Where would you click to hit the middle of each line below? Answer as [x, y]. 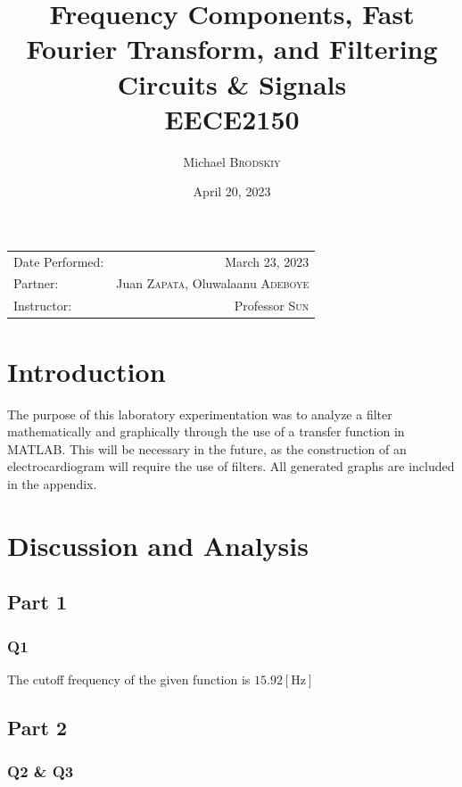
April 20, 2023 [232, 191]
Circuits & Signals [232, 83]
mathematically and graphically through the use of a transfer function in [206, 431]
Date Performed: [59, 261]
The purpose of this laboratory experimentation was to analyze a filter [200, 414]
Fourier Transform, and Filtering [232, 49]
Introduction [87, 371]
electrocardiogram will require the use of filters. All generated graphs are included [231, 466]
